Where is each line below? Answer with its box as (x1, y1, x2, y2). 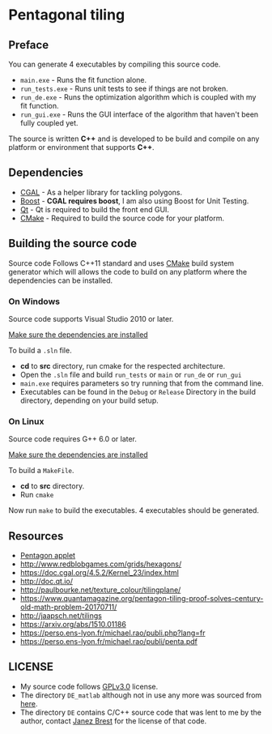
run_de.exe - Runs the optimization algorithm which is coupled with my (19, 92, 257, 102)
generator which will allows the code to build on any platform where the (8, 267, 248, 276)
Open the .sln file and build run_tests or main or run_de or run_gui (19, 369, 242, 379)
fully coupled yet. (19, 118, 79, 127)
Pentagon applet (19, 551, 75, 561)
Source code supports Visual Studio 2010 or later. (8, 314, 174, 323)
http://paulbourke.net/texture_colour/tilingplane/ (19, 585, 181, 595)
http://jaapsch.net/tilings (19, 611, 103, 621)
